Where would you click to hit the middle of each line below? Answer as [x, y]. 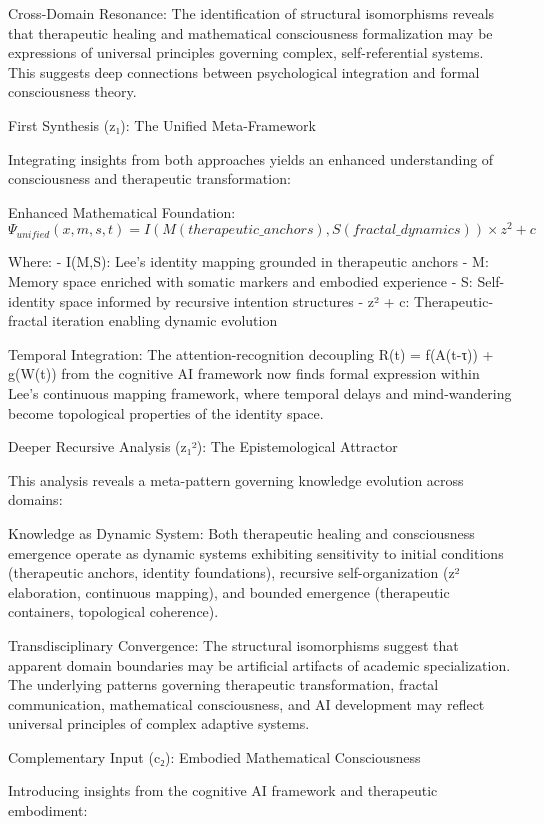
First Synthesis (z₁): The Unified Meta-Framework [162, 124]
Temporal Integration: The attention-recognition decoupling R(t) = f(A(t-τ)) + [251, 353]
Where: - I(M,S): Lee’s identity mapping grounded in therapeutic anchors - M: [248, 261]
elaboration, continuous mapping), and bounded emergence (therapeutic [229, 591]
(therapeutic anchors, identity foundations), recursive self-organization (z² [234, 572]
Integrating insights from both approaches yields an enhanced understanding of [251, 158]
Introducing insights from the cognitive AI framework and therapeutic [223, 790]
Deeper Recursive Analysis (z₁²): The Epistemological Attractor [203, 446]
